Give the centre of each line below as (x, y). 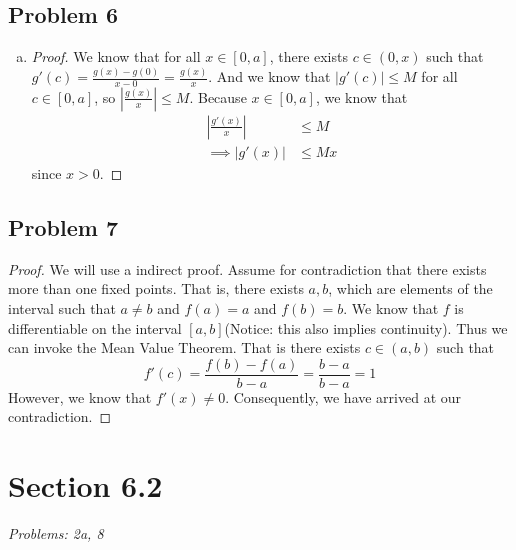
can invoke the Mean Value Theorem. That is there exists (184, 347)
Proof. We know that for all (116, 56)
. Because (218, 96)
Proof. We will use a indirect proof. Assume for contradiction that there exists (247, 268)
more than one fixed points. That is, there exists (156, 288)
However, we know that (80, 396)
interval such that (62, 307)
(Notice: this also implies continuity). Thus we (366, 327)
